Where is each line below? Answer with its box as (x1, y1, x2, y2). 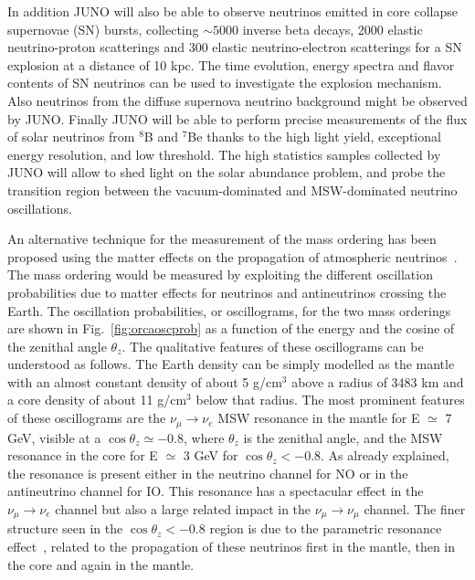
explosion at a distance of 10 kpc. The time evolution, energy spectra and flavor (7, 55, 455, 74)
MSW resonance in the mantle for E (217, 408, 420, 427)
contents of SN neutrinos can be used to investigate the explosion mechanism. (7, 73, 442, 92)
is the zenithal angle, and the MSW (243, 427, 443, 447)
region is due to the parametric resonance (209, 519, 442, 538)
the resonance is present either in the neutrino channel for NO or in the (7, 463, 408, 482)
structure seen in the (7, 519, 123, 538)
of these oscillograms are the (7, 408, 166, 427)
